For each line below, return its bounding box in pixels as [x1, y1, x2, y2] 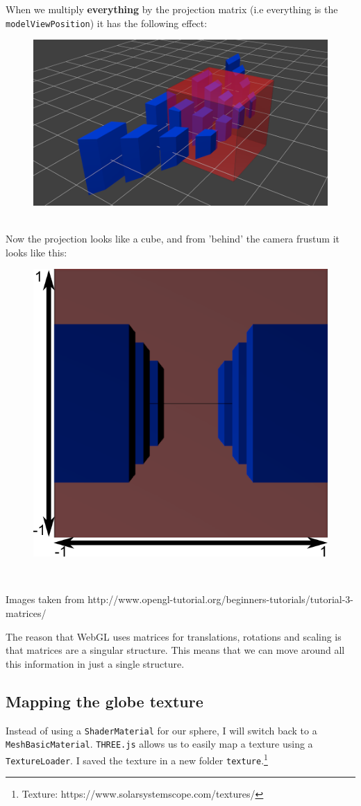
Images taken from [6, 592, 85, 607]
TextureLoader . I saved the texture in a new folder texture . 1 [6, 750, 268, 767]
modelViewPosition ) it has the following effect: [6, 15, 208, 30]
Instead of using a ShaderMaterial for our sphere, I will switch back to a [6, 723, 317, 737]
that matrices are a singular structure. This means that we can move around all [6, 643, 345, 657]
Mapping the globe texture [6, 690, 203, 712]
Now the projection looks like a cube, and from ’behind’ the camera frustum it [6, 231, 339, 245]
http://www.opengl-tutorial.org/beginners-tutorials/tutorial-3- [87, 592, 354, 607]
